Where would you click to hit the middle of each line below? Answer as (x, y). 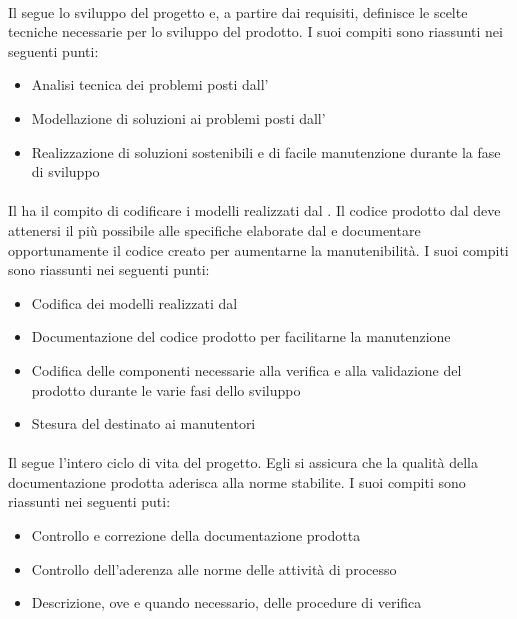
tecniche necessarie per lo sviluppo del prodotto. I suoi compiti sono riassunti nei (255, 31)
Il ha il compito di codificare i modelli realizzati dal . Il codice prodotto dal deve (254, 210)
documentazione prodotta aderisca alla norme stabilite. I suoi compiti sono (237, 481)
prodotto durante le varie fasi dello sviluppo (166, 389)
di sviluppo (65, 171)
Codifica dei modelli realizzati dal (134, 302)
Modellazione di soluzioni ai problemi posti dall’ (178, 117)
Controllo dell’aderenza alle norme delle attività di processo (214, 568)
